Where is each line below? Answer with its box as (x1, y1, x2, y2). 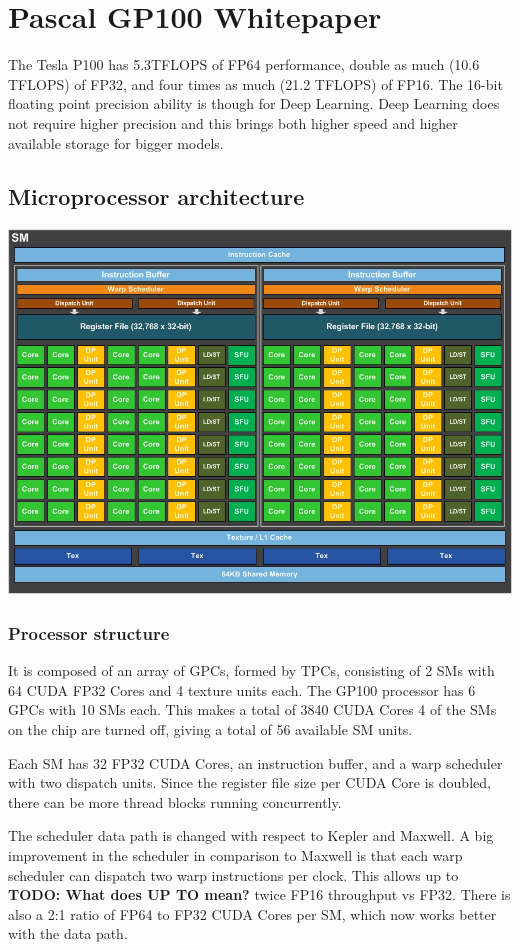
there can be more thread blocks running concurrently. (8, 791, 342, 812)
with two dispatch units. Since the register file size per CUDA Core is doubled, (8, 772, 491, 793)
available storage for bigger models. (8, 132, 224, 153)
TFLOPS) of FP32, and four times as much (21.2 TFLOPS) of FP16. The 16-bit (8, 73, 503, 94)
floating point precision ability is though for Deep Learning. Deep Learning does (8, 93, 500, 114)
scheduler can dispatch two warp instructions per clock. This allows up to (8, 864, 459, 885)
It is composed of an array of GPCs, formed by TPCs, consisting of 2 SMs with (8, 660, 495, 681)
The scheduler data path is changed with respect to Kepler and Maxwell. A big (8, 825, 494, 846)
